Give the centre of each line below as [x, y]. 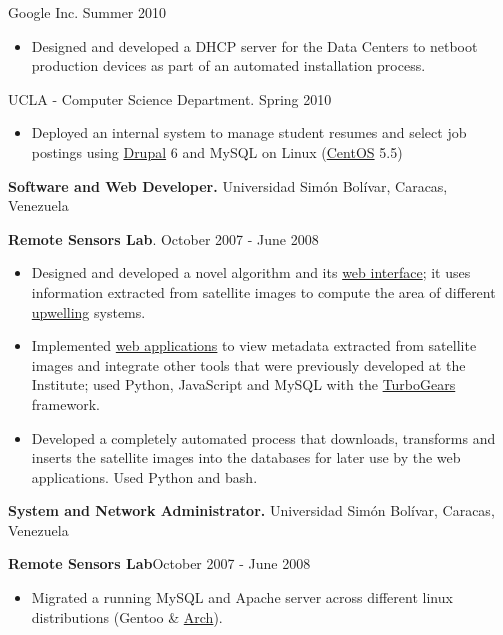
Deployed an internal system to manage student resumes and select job [249, 132]
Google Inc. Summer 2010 [87, 12]
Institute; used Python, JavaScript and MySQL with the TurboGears [243, 384]
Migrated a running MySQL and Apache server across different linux [242, 597]
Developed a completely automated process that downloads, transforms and [263, 437]
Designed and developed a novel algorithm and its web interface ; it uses [251, 272]
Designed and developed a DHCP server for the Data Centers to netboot [254, 45]
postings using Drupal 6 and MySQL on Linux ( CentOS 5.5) [217, 151]
